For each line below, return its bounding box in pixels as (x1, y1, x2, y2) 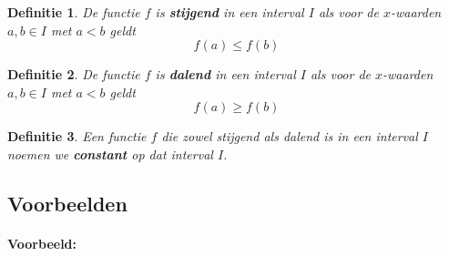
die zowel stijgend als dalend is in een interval (161, 127, 418, 146)
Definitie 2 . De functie (7, 65, 140, 84)
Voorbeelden (7, 189, 128, 217)
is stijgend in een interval (155, 3, 304, 21)
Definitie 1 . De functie (7, 3, 140, 21)
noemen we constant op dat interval (7, 144, 213, 163)
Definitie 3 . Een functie (7, 127, 147, 146)
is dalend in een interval (155, 65, 296, 84)
